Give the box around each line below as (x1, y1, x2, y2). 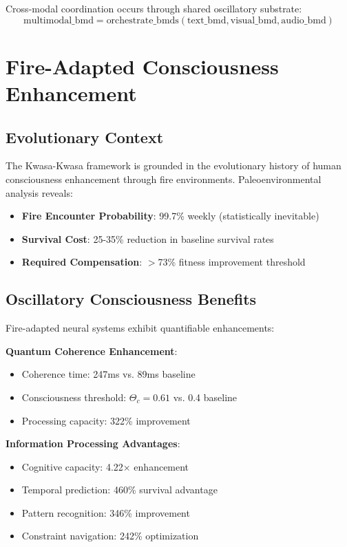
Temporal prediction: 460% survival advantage (21, 482, 218, 497)
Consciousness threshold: (21, 389, 127, 404)
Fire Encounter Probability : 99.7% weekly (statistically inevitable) (21, 208, 319, 223)
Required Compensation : (21, 255, 143, 269)
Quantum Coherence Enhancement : (6, 343, 178, 358)
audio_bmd (281, 15, 326, 25)
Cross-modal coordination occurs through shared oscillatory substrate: (6, 1, 302, 15)
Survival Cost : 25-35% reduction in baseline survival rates (21, 231, 274, 246)
